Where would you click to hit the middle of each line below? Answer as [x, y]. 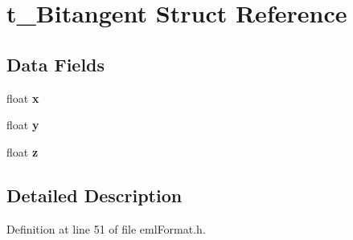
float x [23, 98]
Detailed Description [94, 195]
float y [23, 125]
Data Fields [56, 64]
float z [23, 151]
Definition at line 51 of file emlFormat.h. [106, 228]
